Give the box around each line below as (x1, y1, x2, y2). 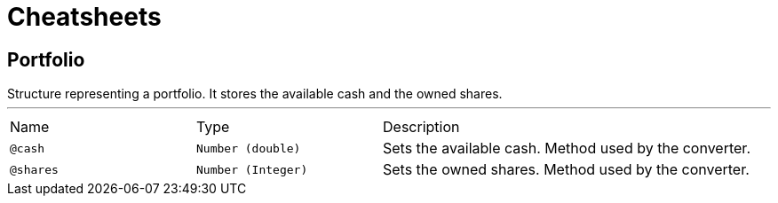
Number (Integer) (196, 162, 308, 176)
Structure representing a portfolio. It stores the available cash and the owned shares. (7, 86, 503, 102)
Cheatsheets (7, 2, 162, 32)
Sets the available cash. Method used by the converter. (383, 139, 750, 158)
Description (383, 118, 460, 137)
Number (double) (196, 141, 301, 155)
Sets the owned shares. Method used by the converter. (383, 160, 750, 179)
